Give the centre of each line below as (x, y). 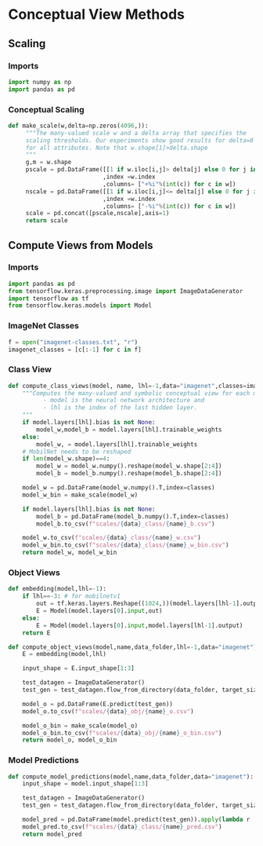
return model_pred (52, 834)
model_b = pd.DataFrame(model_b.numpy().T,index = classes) (133, 516)
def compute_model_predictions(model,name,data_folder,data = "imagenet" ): (131, 776)
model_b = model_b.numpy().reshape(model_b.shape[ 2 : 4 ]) (129, 474)
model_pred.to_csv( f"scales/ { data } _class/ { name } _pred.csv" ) (122, 826)
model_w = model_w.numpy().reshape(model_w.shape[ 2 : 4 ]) (129, 466)
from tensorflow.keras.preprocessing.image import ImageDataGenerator (126, 291)
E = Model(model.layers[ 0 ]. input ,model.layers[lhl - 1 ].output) (140, 625)
